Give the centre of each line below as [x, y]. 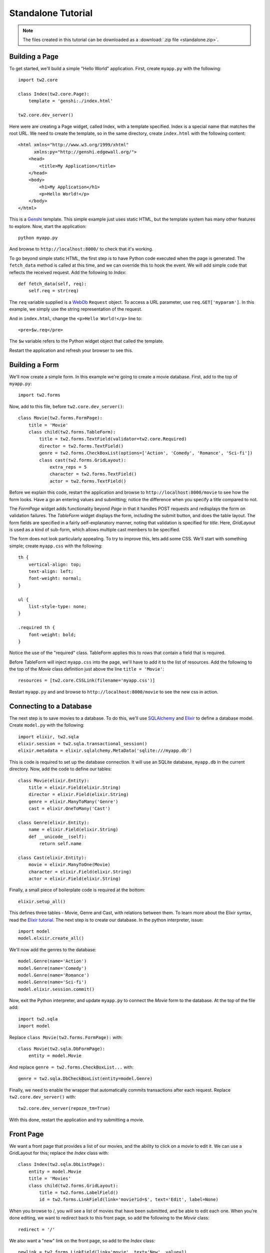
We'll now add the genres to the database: [53, 949]
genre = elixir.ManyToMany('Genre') [73, 801]
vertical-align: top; [55, 564]
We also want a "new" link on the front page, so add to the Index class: [82, 1240]
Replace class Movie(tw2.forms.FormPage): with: [66, 1037]
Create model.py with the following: [47, 725]
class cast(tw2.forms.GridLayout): [83, 460]
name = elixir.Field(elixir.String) [73, 830]
